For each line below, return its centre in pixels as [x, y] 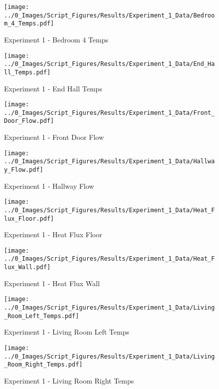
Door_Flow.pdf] [29, 121]
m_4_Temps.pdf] [29, 24]
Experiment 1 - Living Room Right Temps [69, 380]
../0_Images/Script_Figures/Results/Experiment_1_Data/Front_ [109, 113]
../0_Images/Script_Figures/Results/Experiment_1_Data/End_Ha [109, 64]
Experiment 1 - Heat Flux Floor [53, 234]
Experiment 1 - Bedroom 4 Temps [56, 39]
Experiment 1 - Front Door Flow [54, 137]
